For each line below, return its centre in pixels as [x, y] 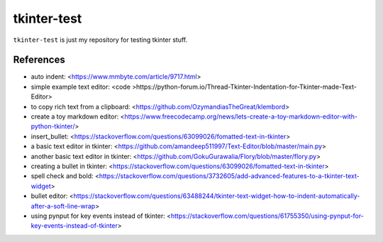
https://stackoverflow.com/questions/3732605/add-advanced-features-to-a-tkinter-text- [229, 176]
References [39, 60]
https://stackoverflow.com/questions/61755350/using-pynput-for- [267, 216]
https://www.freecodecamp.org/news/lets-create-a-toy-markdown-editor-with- [241, 116]
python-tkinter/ [53, 126]
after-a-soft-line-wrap [63, 206]
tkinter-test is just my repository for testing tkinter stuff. [100, 40]
